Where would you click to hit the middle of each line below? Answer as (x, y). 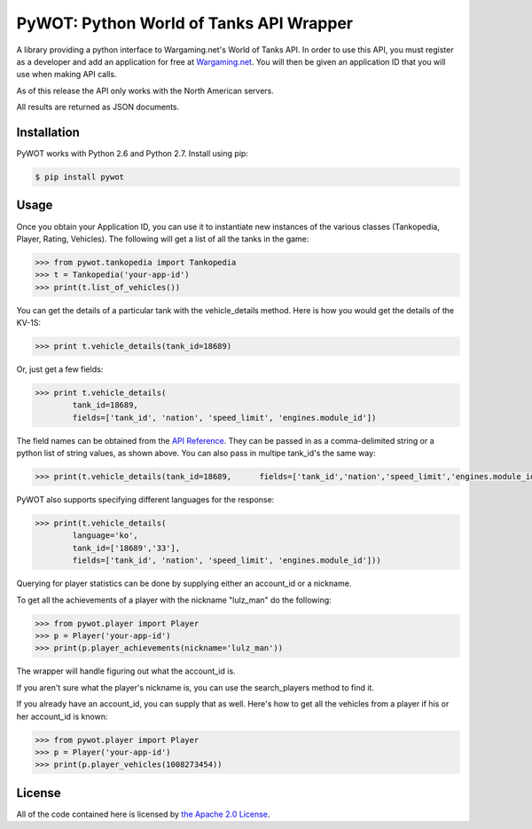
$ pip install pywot (79, 177)
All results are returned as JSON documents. (98, 107)
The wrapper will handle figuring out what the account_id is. (126, 671)
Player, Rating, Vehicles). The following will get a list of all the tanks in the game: (163, 239)
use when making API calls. (66, 75)
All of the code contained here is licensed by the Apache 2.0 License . (143, 814)
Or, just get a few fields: (60, 369)
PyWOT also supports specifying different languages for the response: (145, 500)
